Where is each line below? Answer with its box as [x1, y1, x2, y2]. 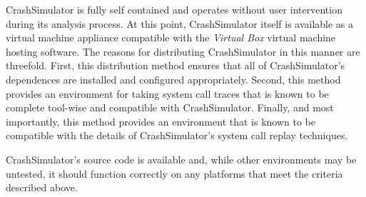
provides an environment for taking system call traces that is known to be [6, 86, 329, 101]
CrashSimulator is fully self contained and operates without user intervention [6, 2, 342, 16]
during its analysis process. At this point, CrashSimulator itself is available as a [6, 16, 354, 31]
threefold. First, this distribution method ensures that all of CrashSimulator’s [6, 58, 345, 73]
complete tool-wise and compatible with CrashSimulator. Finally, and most [6, 100, 334, 115]
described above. [6, 180, 78, 195]
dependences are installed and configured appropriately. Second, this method [6, 71, 341, 86]
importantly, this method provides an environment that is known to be [6, 113, 315, 128]
